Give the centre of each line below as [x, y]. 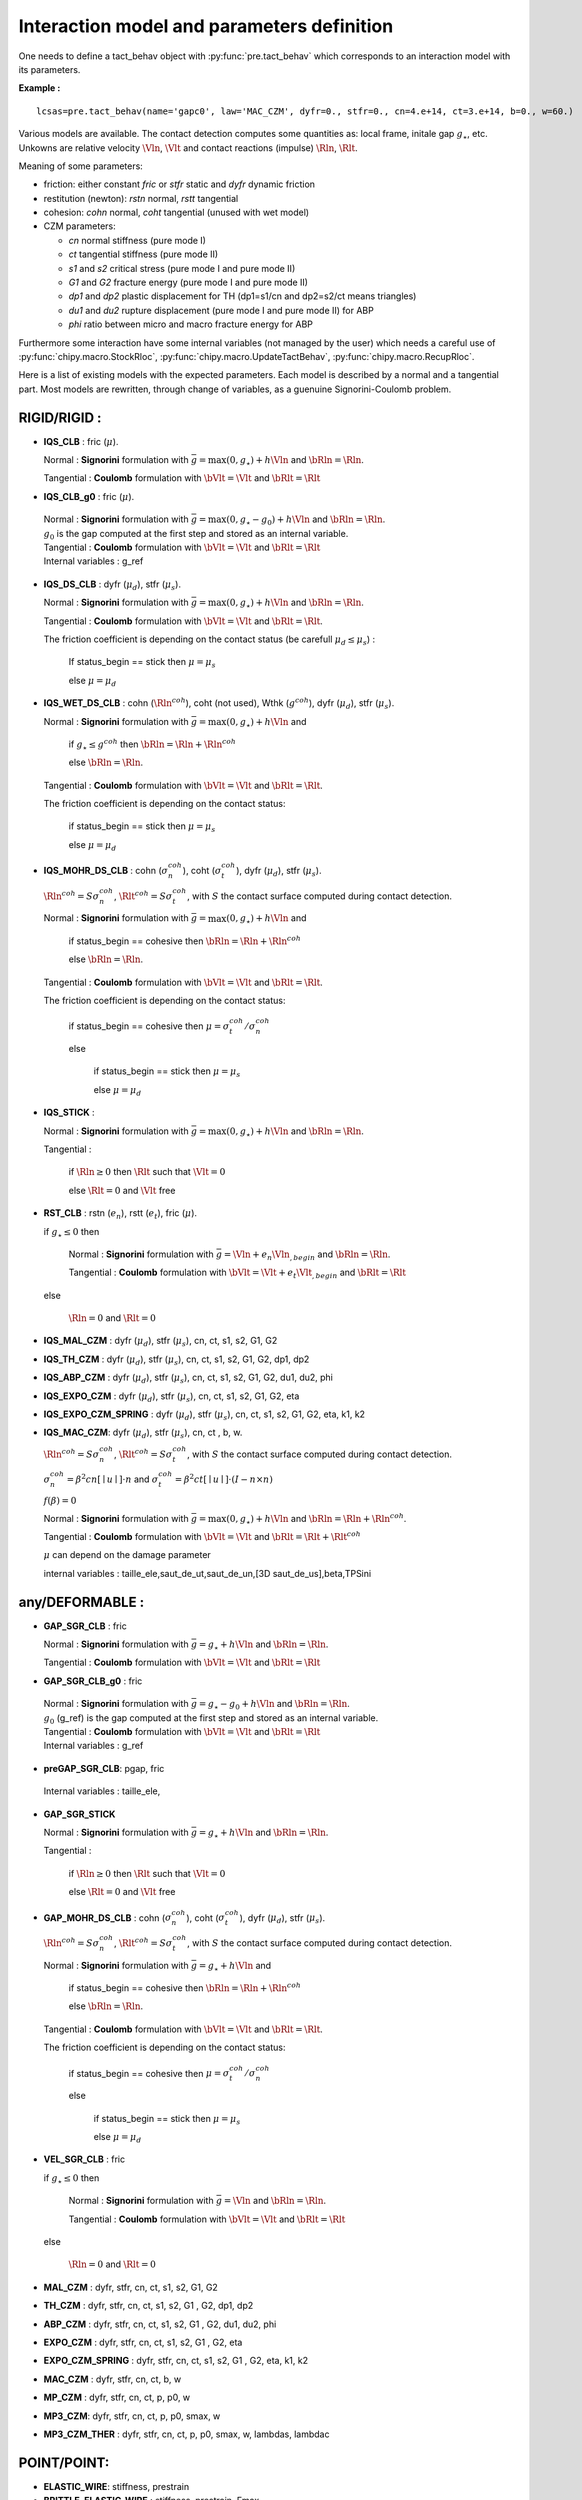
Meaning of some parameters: [81, 166]
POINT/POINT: [64, 2462]
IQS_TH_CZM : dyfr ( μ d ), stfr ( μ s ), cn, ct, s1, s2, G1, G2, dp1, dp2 [176, 1360]
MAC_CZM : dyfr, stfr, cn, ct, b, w [112, 2379]
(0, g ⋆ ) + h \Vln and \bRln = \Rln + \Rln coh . [316, 1519]
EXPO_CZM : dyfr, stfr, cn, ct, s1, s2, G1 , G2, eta [143, 2342]
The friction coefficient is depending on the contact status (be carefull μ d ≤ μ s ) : [209, 640]
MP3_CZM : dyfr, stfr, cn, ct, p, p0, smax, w [132, 2416]
